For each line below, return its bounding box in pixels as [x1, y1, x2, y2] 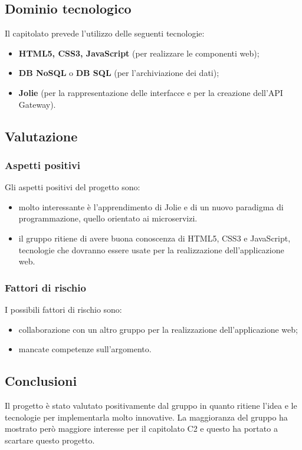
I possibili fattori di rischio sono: [5, 303, 122, 315]
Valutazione [5, 127, 78, 145]
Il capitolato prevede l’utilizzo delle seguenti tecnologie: [5, 27, 205, 39]
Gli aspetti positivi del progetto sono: [5, 181, 140, 193]
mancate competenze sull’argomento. [18, 343, 152, 355]
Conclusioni [5, 372, 77, 390]
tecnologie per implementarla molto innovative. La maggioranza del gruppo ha [5, 411, 288, 423]
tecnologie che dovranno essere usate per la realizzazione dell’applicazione [18, 243, 284, 256]
